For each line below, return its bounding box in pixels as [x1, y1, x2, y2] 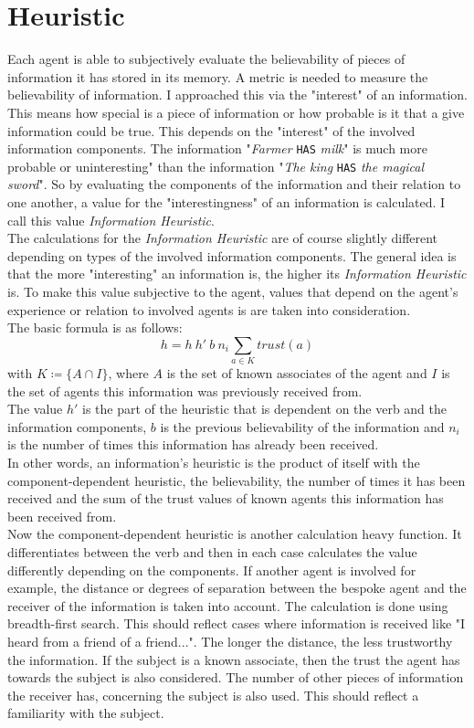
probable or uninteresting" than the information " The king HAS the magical [7, 156, 425, 175]
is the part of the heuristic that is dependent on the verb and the [82, 399, 448, 418]
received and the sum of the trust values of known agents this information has [7, 489, 444, 508]
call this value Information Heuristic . [7, 210, 215, 229]
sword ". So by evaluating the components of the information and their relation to [7, 174, 461, 194]
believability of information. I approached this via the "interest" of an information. [7, 85, 468, 104]
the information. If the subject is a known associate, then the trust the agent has [7, 649, 460, 669]
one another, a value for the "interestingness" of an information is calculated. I [7, 193, 446, 211]
